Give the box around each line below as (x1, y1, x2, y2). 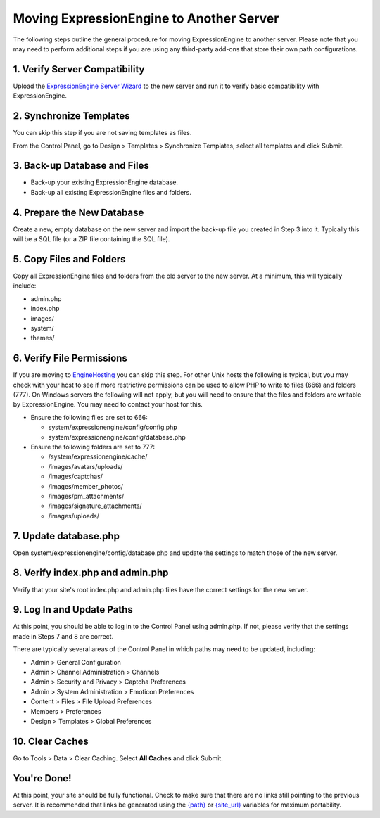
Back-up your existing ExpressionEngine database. (30, 178, 179, 186)
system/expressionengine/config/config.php (48, 423, 177, 432)
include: (13, 281, 37, 290)
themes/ (30, 334, 55, 343)
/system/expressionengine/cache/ (48, 452, 148, 461)
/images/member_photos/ (48, 482, 123, 490)
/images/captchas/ (48, 472, 103, 481)
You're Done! (13, 772, 72, 784)
